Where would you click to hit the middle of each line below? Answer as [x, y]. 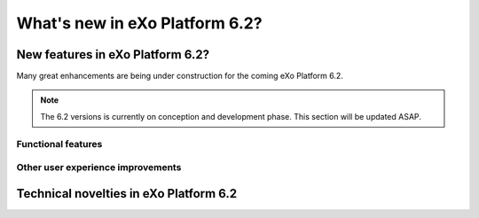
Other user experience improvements [99, 167]
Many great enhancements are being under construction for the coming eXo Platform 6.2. [180, 76]
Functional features [59, 144]
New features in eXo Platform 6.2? [113, 54]
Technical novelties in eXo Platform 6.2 [127, 194]
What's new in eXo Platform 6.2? [139, 23]
